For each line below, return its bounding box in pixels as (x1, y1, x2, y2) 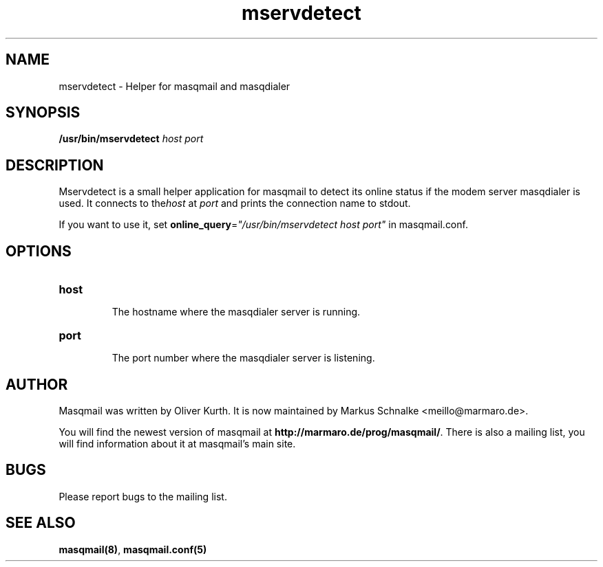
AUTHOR (6, 375, 68, 393)
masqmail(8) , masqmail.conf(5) (59, 543, 207, 555)
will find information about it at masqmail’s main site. (59, 437, 296, 449)
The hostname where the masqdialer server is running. (112, 306, 361, 318)
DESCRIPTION (6, 156, 104, 174)
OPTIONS (6, 242, 72, 260)
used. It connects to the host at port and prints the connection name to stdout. (59, 197, 411, 210)
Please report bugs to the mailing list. (59, 490, 227, 502)
